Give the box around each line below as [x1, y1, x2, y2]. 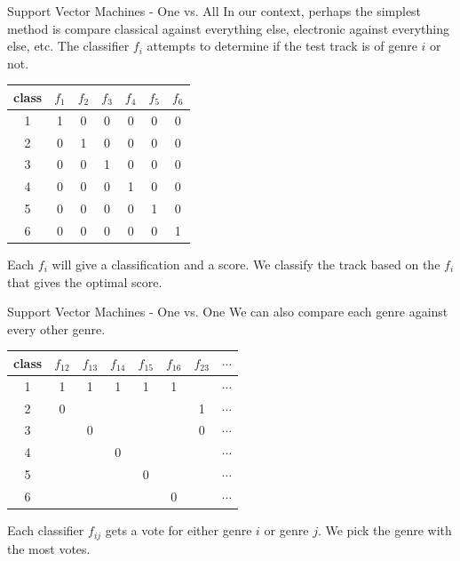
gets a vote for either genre [105, 521, 252, 540]
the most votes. [7, 539, 91, 557]
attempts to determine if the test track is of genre [147, 36, 417, 55]
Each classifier [7, 521, 84, 540]
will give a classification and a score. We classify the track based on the [52, 255, 440, 274]
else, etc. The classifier [7, 36, 130, 55]
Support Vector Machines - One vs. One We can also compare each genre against [7, 302, 448, 321]
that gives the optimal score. [7, 272, 163, 291]
